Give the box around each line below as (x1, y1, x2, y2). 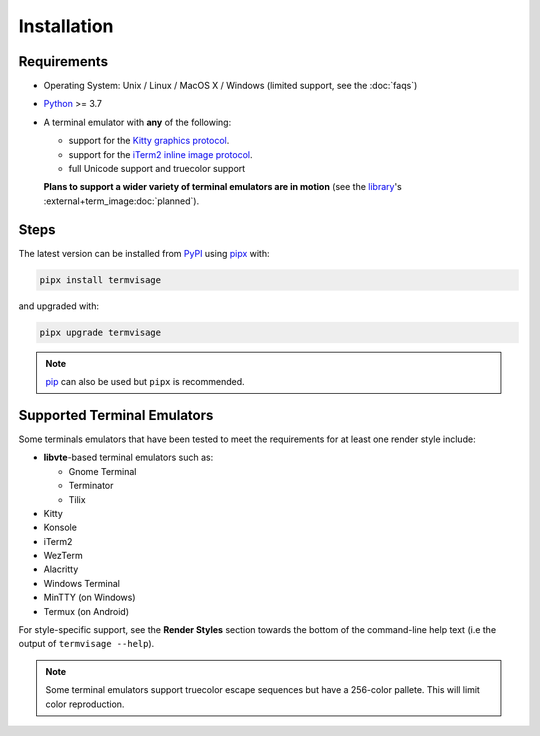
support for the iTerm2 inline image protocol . (68, 148, 253, 160)
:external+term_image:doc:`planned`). (43, 195, 200, 207)
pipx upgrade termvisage (39, 326, 162, 338)
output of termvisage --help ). (18, 638, 155, 650)
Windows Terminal (43, 577, 120, 589)
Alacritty (43, 563, 79, 575)
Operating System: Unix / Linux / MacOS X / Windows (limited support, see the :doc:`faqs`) (43, 80, 418, 92)
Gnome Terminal (68, 465, 137, 477)
